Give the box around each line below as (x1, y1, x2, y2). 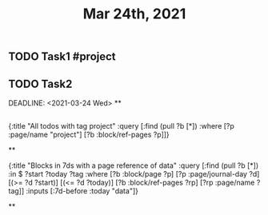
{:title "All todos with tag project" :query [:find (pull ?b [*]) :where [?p (8, 121, 234, 131)
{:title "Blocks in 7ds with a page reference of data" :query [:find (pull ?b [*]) (8, 161, 259, 170)
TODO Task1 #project (8, 50, 116, 64)
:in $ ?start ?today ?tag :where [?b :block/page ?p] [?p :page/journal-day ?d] (8, 169, 260, 179)
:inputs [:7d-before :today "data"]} (26, 186, 138, 196)
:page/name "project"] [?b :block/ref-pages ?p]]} (8, 129, 170, 140)
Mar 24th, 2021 (82, 5, 186, 23)
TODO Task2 (8, 77, 73, 90)
